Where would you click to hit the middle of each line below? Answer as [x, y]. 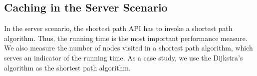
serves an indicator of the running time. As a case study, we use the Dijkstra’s [124, 57]
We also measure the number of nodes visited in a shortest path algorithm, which [128, 48]
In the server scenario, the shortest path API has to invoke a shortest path [118, 28]
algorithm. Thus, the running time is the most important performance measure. [126, 38]
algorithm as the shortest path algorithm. [67, 67]
